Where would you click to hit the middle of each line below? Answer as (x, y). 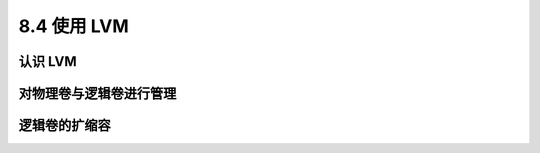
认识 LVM (47, 61)
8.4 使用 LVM (73, 26)
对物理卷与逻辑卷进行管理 (97, 93)
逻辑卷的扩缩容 (64, 125)
